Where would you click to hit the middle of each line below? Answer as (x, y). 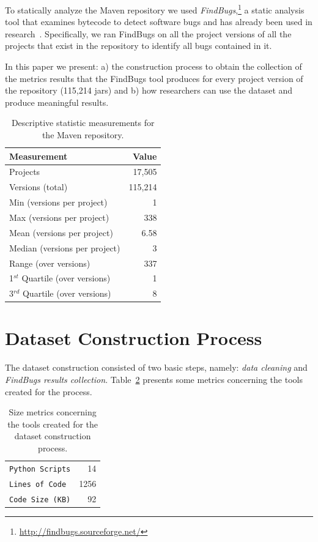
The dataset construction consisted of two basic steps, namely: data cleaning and (156, 367)
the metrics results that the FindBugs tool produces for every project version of (154, 78)
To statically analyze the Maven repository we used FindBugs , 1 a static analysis (155, 9)
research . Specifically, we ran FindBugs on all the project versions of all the (148, 33)
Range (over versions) (50, 263)
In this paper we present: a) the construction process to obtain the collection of (153, 66)
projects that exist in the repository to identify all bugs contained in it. (139, 46)
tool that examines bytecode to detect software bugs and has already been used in (159, 22)
